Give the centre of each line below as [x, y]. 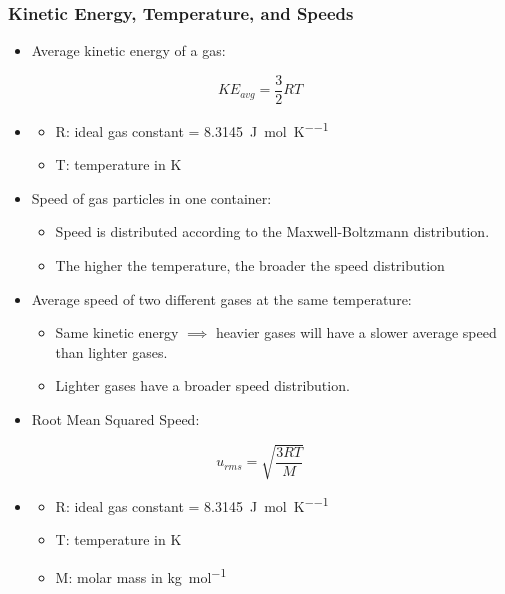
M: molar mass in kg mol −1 [141, 575]
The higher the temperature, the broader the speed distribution [250, 264]
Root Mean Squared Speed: [115, 418]
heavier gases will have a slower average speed [356, 332]
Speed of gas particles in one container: [151, 197]
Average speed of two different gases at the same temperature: [221, 298]
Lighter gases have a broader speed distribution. [202, 385]
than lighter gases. [111, 351]
